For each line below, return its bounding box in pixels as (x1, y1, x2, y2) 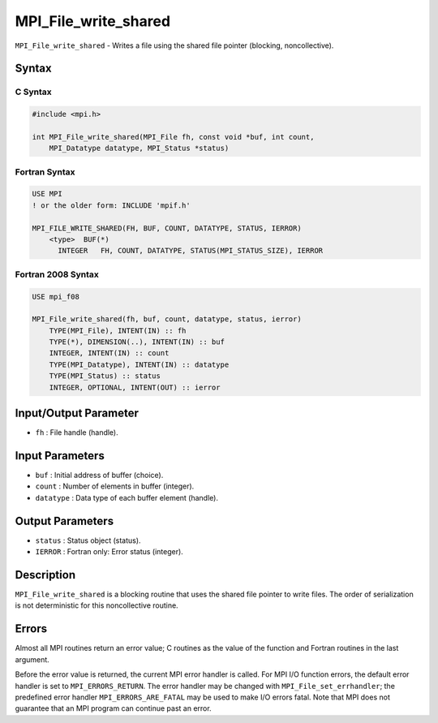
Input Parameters (15, 449, 105, 463)
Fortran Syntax (15, 166, 75, 178)
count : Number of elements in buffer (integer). (35, 481, 195, 491)
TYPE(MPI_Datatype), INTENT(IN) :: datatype (49, 359, 230, 369)
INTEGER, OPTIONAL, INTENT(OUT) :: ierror (49, 382, 221, 392)
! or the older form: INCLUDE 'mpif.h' (32, 200, 191, 210)
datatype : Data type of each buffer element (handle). (35, 493, 219, 502)
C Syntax (15, 86, 52, 97)
